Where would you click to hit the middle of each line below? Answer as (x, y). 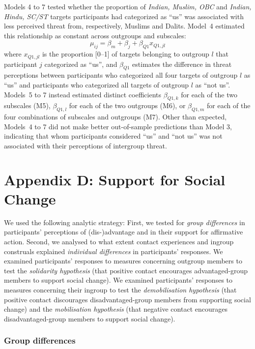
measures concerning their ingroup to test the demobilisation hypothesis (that (120, 290)
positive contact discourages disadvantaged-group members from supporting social (127, 299)
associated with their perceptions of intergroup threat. (85, 145)
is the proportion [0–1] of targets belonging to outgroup (126, 54)
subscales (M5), (27, 105)
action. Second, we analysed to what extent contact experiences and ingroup (119, 242)
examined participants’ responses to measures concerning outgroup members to (123, 261)
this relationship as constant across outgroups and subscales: (95, 35)
